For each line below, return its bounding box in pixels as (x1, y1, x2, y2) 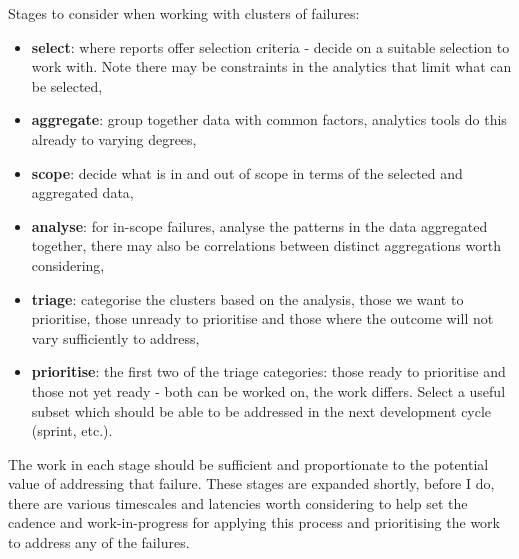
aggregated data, (31, 182, 134, 203)
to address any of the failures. (8, 532, 190, 553)
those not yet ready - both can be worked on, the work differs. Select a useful (31, 380, 506, 401)
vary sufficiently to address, (31, 327, 200, 348)
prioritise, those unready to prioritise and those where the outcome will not (31, 308, 494, 329)
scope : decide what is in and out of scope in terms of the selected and (31, 162, 463, 183)
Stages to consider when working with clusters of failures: (8, 3, 360, 23)
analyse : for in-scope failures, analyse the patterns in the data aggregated (31, 215, 488, 236)
